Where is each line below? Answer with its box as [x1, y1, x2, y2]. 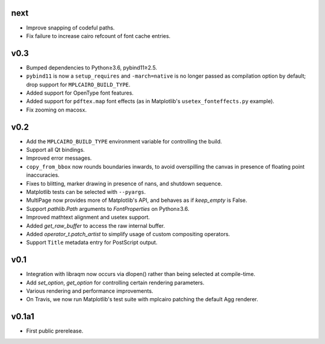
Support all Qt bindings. [26, 146, 85, 154]
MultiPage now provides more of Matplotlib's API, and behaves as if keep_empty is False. [26, 196, 247, 204]
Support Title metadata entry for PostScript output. [26, 239, 158, 246]
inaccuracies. [26, 172, 60, 179]
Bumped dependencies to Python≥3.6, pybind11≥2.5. [26, 64, 158, 71]
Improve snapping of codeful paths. [26, 24, 115, 31]
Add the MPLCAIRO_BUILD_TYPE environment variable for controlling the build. [26, 137, 222, 145]
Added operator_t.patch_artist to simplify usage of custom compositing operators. [26, 230, 231, 237]
